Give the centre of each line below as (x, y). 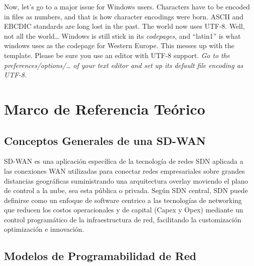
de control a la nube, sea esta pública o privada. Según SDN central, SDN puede (126, 190)
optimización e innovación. (44, 229)
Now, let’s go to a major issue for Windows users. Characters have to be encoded (127, 6)
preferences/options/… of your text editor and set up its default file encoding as (124, 65)
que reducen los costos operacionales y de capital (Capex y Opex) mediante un (124, 210)
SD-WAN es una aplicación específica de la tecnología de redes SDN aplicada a (124, 161)
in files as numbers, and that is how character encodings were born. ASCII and (124, 16)
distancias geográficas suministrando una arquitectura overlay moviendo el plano (126, 180)
